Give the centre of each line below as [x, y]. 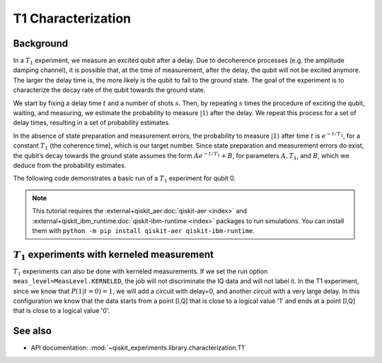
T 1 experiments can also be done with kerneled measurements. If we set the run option [140, 272]
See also [33, 331]
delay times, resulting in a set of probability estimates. [92, 123]
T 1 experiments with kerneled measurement [113, 255]
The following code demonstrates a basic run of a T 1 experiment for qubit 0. [125, 179]
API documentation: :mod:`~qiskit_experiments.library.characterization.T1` [139, 348]
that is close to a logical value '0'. [62, 311]
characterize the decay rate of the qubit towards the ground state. [109, 90]
